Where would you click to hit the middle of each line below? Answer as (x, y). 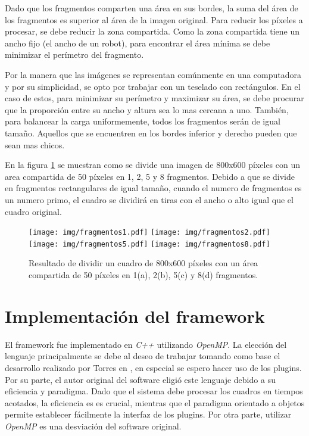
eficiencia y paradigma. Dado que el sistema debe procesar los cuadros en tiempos (154, 391)
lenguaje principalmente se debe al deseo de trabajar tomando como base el (143, 356)
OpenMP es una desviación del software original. (93, 426)
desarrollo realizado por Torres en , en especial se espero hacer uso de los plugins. (153, 367)
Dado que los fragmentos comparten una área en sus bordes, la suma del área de (152, 8)
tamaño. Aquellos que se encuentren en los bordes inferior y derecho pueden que (151, 133)
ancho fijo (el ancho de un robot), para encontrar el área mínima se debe (138, 43)
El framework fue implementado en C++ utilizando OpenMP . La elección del (146, 344)
